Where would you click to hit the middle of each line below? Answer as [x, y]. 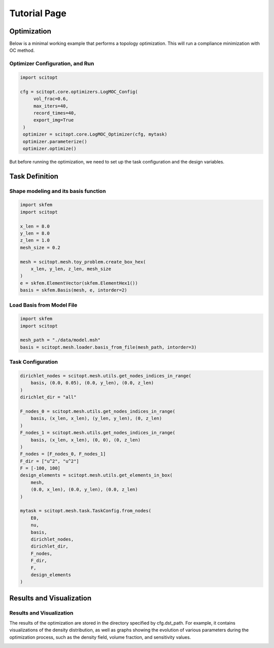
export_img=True [54, 120]
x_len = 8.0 [35, 226]
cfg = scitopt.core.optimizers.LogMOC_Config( [79, 92]
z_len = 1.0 [35, 240]
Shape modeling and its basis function [58, 191]
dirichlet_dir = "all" [48, 397]
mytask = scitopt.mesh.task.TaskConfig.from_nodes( [86, 511]
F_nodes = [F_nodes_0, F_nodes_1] [63, 454]
